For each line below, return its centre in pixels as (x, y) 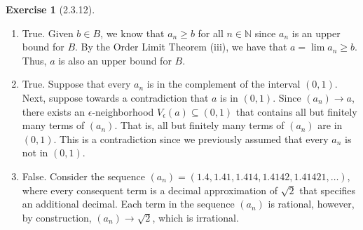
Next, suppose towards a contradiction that (115, 97)
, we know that (132, 33)
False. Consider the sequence (83, 176)
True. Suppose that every (76, 84)
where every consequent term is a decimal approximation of (150, 190)
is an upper (316, 33)
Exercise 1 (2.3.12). (50, 9)
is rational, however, (311, 204)
